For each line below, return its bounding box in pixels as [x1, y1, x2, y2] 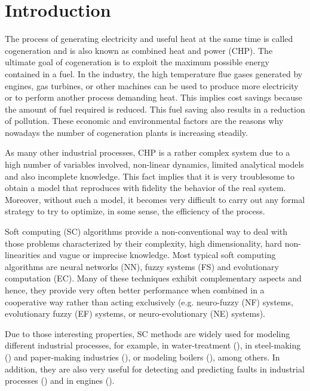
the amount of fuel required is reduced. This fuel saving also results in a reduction [5, 102, 305, 115]
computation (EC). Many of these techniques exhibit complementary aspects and [5, 272, 302, 284]
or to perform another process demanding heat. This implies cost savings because [5, 91, 302, 104]
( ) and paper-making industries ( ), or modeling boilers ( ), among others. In [5, 350, 280, 363]
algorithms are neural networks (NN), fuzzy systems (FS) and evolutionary [5, 260, 279, 272]
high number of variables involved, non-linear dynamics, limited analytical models [5, 158, 304, 171]
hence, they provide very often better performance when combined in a [5, 284, 265, 296]
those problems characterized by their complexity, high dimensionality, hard [5, 237, 283, 249]
